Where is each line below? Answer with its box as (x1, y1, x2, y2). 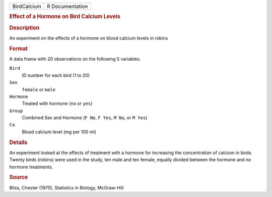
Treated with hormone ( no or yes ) (22, 101, 93, 107)
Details (9, 139, 28, 146)
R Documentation (47, 3, 88, 10)
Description (9, 24, 40, 31)
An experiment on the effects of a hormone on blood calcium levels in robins (9, 35, 168, 41)
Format (9, 45, 28, 52)
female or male (22, 86, 55, 92)
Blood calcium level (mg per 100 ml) (22, 129, 97, 135)
